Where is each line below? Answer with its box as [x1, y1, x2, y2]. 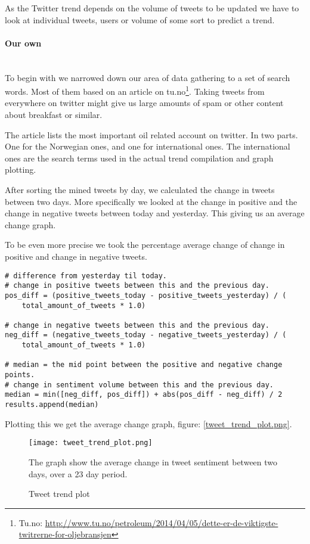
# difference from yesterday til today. [5, 271, 168, 280]
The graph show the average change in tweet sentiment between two [29, 455, 278, 468]
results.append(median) [5, 400, 99, 409]
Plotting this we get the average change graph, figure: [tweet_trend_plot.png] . [5, 417, 292, 430]
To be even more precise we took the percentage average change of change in [5, 238, 285, 251]
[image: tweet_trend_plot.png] [29, 439, 153, 447]
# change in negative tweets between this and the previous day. [5, 321, 269, 329]
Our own [5, 36, 42, 49]
